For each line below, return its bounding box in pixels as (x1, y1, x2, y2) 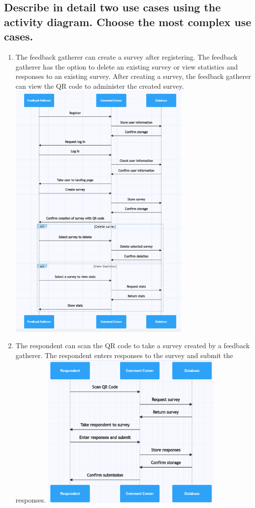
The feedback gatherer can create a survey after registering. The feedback (15, 51, 238, 62)
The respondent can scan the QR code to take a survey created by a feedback (15, 340, 250, 351)
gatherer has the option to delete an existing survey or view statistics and (15, 61, 238, 72)
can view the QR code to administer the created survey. (15, 80, 184, 91)
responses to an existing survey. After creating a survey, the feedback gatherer (15, 71, 251, 81)
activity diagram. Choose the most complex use (4, 14, 252, 29)
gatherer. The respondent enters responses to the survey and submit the (15, 350, 233, 360)
